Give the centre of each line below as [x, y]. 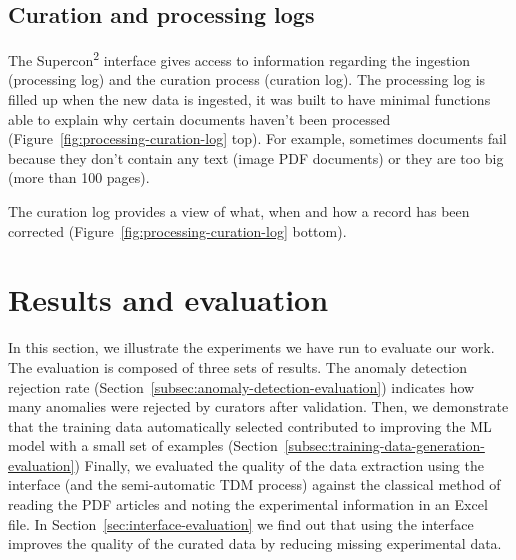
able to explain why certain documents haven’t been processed [199, 118]
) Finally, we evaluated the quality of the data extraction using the [279, 464]
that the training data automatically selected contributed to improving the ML [250, 425]
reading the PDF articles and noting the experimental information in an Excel [248, 504]
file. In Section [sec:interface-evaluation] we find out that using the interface [241, 523]
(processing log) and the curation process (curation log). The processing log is [247, 79]
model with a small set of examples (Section [143, 445]
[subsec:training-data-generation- [384, 445]
